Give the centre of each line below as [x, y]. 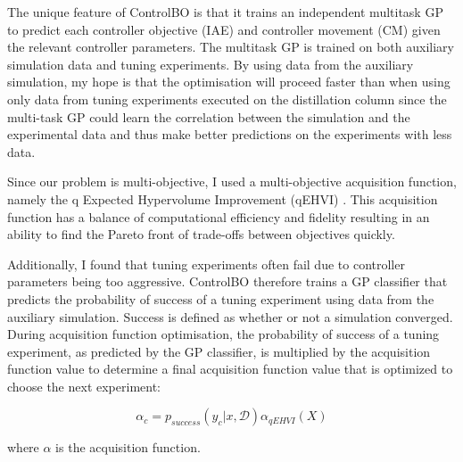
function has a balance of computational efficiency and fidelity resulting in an [219, 216]
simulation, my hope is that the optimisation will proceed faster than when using [229, 82]
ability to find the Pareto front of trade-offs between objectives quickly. [201, 234]
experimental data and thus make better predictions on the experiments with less [230, 134]
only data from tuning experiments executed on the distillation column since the [227, 99]
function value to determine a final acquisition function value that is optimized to [230, 369]
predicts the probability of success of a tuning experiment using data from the [221, 298]
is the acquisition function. [128, 447]
